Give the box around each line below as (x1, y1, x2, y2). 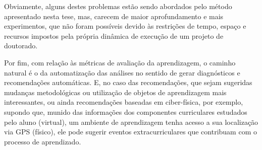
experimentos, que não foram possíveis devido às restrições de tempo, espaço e (4, 21, 246, 31)
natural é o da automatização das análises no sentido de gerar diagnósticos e (4, 67, 240, 78)
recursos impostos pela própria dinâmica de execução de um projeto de (4, 30, 224, 41)
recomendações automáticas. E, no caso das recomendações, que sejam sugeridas (4, 77, 252, 88)
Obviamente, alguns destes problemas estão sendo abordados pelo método (4, 1, 232, 11)
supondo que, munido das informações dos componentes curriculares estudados (4, 106, 247, 117)
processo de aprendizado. (4, 136, 81, 146)
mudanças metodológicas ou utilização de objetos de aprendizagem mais (4, 87, 227, 97)
